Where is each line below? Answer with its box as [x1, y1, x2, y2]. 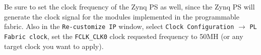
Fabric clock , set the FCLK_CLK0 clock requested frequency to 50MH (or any [4, 30, 243, 41]
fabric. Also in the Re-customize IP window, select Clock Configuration [4, 21, 234, 31]
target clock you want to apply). [4, 40, 104, 51]
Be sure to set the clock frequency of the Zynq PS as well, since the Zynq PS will [4, 1, 255, 11]
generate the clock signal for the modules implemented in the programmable [4, 11, 239, 21]
